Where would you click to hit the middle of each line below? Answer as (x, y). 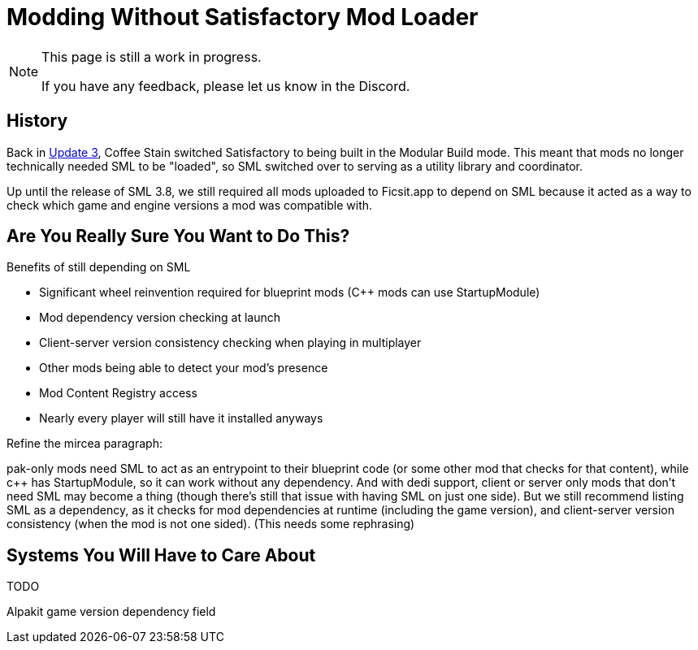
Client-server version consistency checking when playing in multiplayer (230, 343)
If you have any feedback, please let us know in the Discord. (226, 86)
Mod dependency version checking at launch (160, 318)
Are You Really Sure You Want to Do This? (178, 236)
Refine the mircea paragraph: (85, 444)
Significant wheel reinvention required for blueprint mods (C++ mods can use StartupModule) (290, 292)
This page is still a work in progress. (152, 56)
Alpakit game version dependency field (111, 612)
